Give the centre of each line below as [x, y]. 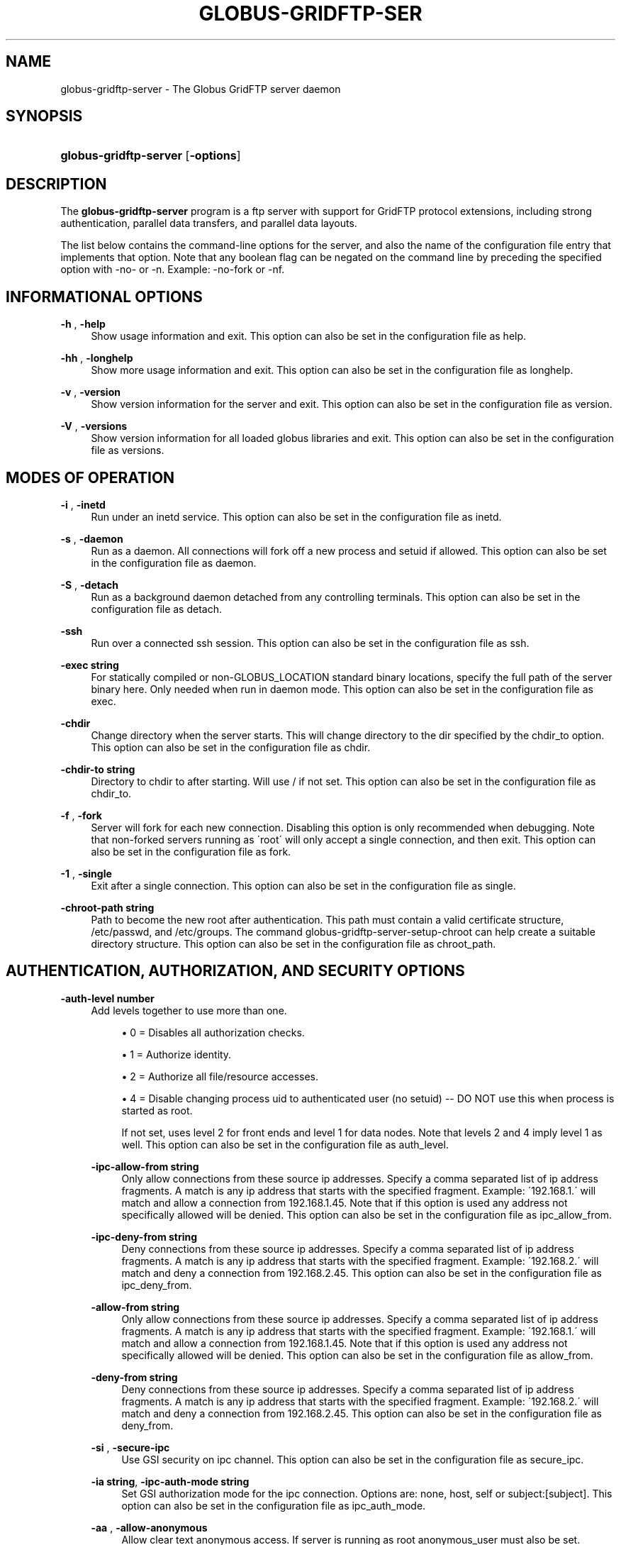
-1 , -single [86, 873]
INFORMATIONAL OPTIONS [104, 297]
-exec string [90, 665]
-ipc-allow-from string [145, 1166]
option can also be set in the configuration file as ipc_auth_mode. [274, 1505]
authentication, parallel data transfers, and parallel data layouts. [209, 223]
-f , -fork [81, 815]
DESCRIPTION [56, 184]
